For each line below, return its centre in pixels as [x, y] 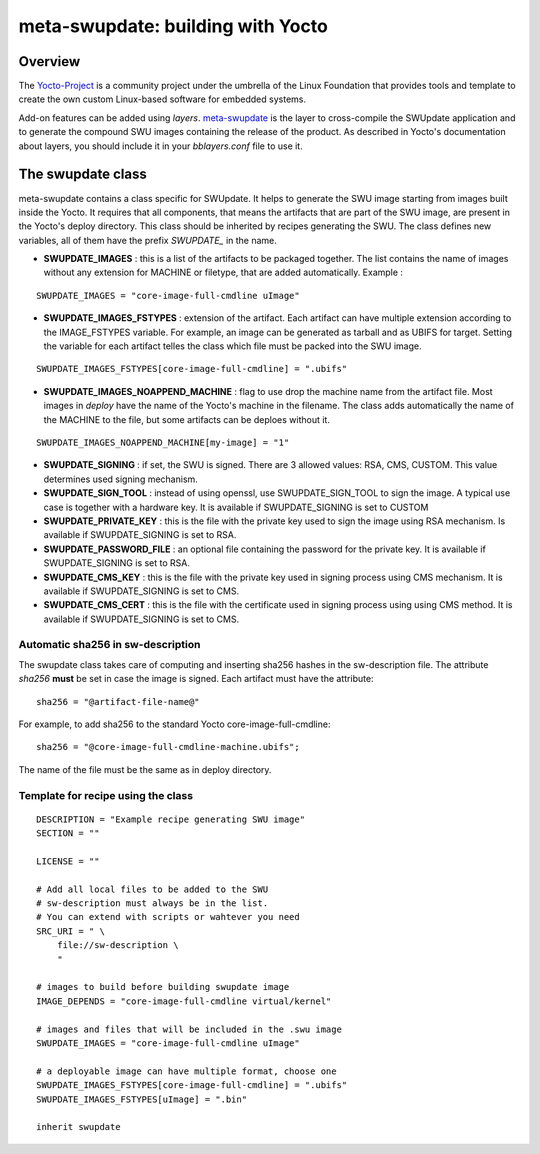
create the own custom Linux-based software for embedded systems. [162, 99]
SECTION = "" [68, 833]
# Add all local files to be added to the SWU [152, 889]
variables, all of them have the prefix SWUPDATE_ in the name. [147, 240]
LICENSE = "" [68, 861]
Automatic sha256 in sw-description [109, 645]
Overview [49, 61]
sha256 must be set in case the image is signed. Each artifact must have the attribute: [196, 679]
